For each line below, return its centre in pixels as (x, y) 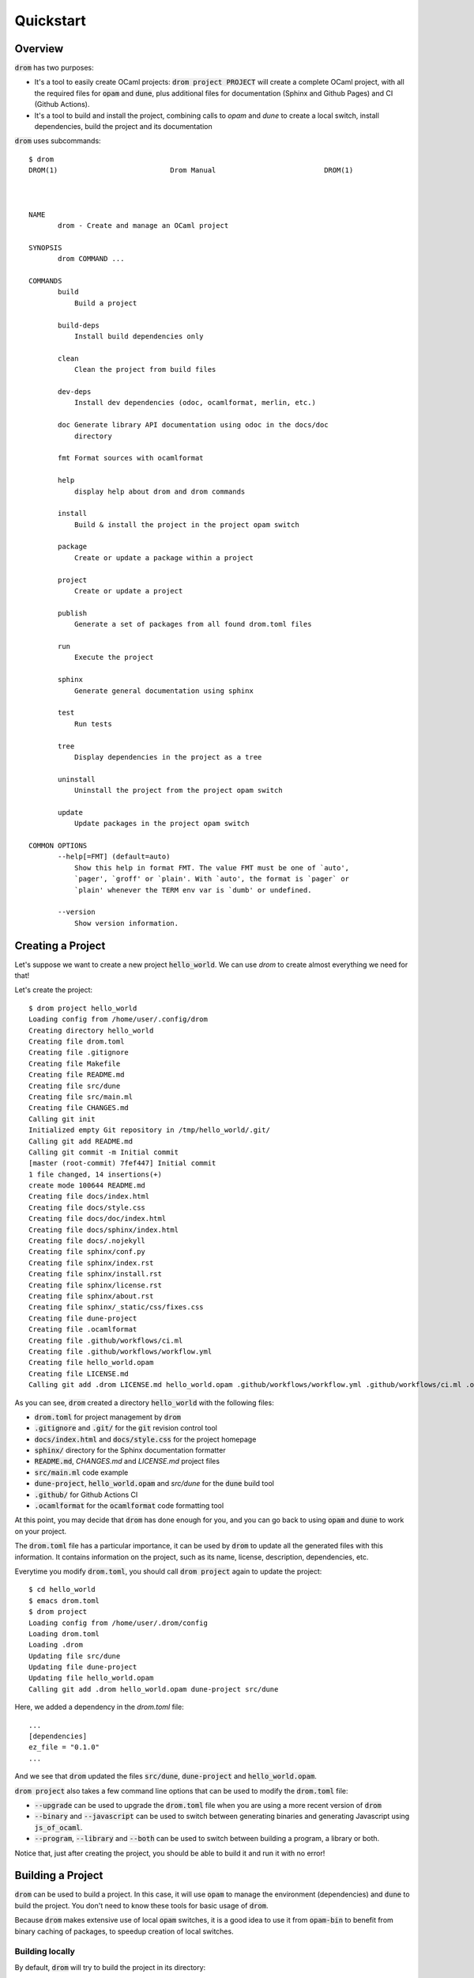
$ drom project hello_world (83, 1008)
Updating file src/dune (75, 1656)
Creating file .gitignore (79, 1053)
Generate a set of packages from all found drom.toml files (193, 624)
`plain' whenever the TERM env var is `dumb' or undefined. (193, 890)
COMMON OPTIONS (58, 846)
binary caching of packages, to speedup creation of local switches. (124, 1931)
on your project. (41, 1531)
